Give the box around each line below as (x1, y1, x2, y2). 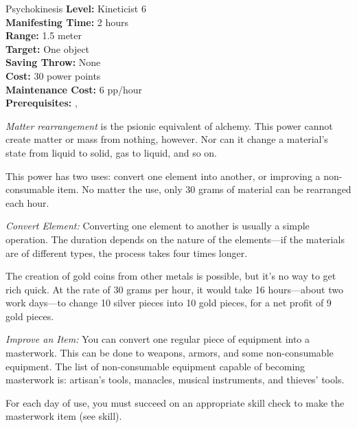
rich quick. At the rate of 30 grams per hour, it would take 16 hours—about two (5, 282, 343, 296)
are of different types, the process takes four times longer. (5, 245, 248, 260)
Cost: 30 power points (5, 68, 101, 82)
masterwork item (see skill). (5, 409, 122, 423)
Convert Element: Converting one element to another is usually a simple (5, 218, 310, 233)
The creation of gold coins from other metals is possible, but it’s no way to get (5, 269, 336, 283)
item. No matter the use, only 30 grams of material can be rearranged (57, 182, 352, 196)
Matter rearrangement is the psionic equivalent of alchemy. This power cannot (5, 118, 333, 133)
